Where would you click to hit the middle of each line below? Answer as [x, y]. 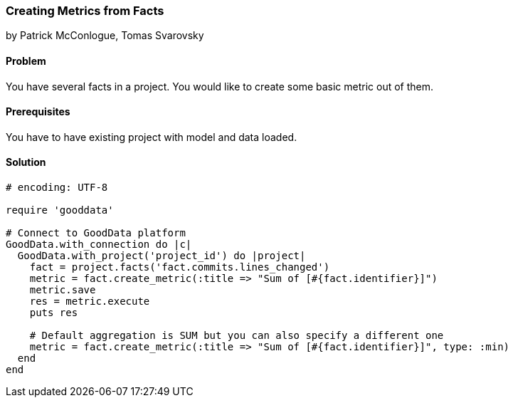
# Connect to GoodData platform [96, 233]
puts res [54, 313]
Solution [26, 162]
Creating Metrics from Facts [85, 11]
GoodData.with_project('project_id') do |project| [162, 256]
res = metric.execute [90, 302]
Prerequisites [38, 112]
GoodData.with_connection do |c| [99, 245]
